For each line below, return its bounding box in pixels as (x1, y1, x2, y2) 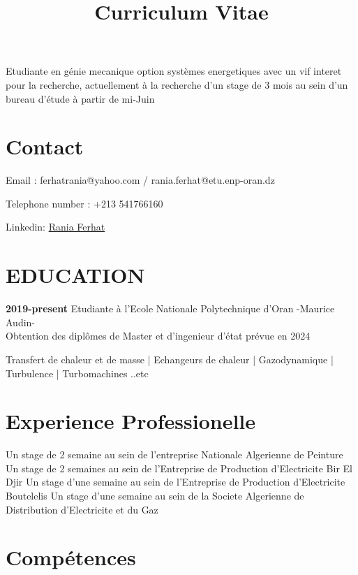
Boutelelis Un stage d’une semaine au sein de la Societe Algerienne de (6, 488, 304, 503)
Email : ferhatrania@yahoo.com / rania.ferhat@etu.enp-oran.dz (6, 173, 275, 187)
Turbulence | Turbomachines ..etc (6, 365, 149, 380)
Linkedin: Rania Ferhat (6, 219, 105, 234)
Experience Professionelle (6, 407, 256, 435)
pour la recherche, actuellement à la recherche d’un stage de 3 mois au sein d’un (6, 77, 348, 92)
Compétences (6, 543, 136, 572)
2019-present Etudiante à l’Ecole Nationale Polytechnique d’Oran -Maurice (6, 301, 335, 316)
